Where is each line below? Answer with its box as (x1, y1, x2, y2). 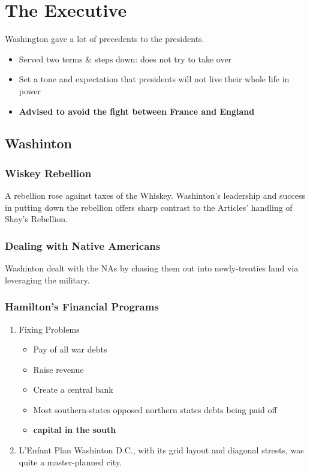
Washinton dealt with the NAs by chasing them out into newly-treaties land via (5, 262, 299, 274)
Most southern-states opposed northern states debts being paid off (33, 403, 277, 416)
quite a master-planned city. (19, 455, 122, 468)
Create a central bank (33, 383, 113, 396)
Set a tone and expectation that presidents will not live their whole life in (19, 73, 290, 85)
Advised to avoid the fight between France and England (19, 104, 255, 117)
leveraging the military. (5, 273, 90, 286)
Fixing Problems (19, 322, 80, 335)
